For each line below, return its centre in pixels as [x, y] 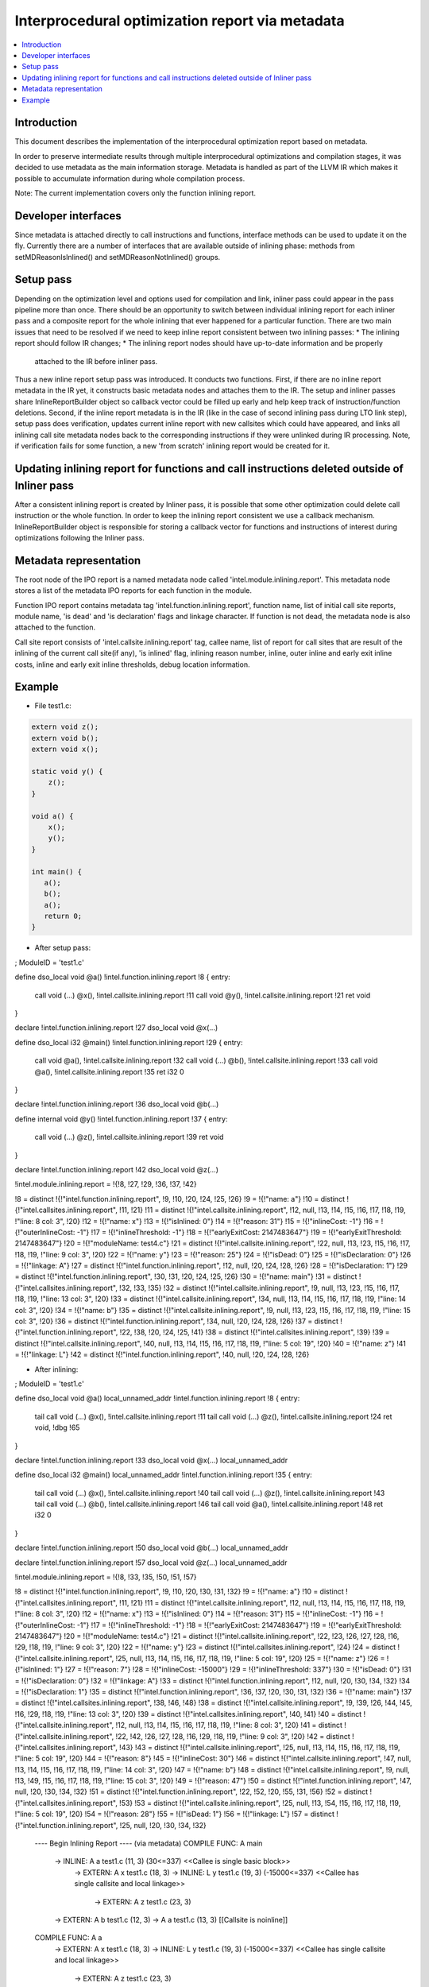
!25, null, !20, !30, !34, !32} [163, 1825]
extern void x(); [65, 749]
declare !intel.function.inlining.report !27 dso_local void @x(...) [116, 1028]
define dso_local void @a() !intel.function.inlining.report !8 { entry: [122, 977]
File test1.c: [53, 706]
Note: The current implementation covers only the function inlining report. [135, 193]
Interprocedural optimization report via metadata [180, 21]
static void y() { [67, 772]
